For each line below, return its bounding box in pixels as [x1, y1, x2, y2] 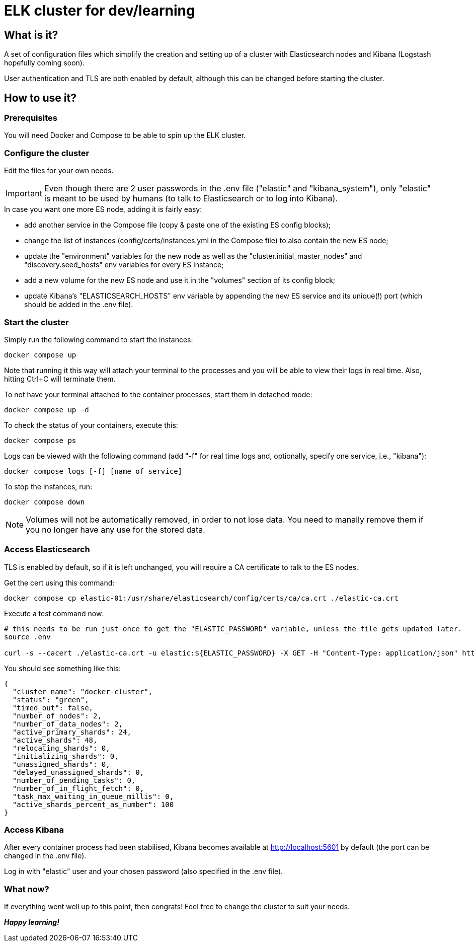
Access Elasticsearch [4, 544, 90, 555]
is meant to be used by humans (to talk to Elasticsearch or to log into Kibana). [44, 193, 338, 204]
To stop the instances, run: [4, 482, 93, 491]
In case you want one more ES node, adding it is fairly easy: [4, 205, 202, 214]
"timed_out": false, [12, 703, 94, 712]
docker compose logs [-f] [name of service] [4, 467, 183, 475]
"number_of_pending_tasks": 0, [12, 776, 136, 784]
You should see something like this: [4, 664, 121, 673]
